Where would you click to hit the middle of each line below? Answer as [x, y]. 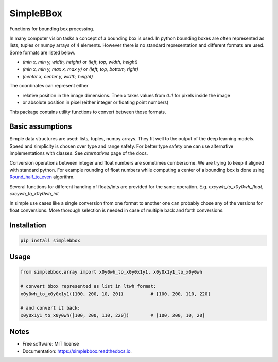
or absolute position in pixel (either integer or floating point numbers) [95, 102]
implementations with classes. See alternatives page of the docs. [79, 153]
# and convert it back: [50, 308]
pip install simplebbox [50, 240]
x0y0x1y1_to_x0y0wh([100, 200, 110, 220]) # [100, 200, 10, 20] [113, 315]
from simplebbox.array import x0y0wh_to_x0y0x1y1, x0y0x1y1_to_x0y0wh [111, 272]
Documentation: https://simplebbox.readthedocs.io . [77, 351]
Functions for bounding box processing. [52, 29]
